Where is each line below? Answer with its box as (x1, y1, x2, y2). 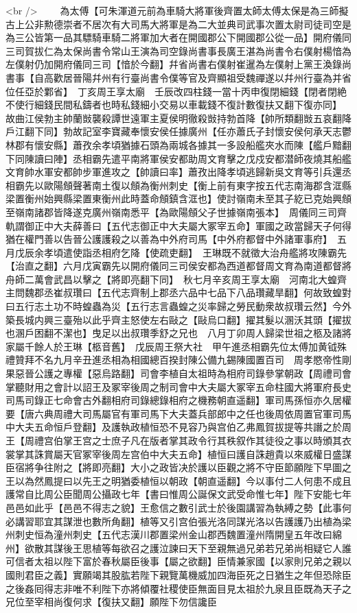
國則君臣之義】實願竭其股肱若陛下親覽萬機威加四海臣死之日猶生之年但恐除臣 (5, 567, 352, 581)
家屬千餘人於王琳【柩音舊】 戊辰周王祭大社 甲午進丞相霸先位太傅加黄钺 (5, 339, 337, 353)
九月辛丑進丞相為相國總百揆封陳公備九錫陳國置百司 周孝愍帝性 (53, 352, 342, 367)
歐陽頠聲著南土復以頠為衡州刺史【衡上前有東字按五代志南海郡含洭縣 (43, 178, 352, 192)
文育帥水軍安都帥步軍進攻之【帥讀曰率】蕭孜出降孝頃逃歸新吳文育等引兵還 (5, 165, 342, 179)
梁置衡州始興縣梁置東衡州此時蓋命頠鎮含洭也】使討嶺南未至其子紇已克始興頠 (5, 191, 352, 206)
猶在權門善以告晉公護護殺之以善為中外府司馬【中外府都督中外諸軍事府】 (5, 232, 327, 246)
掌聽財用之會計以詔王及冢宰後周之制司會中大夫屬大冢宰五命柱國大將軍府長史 (5, 379, 352, 394)
